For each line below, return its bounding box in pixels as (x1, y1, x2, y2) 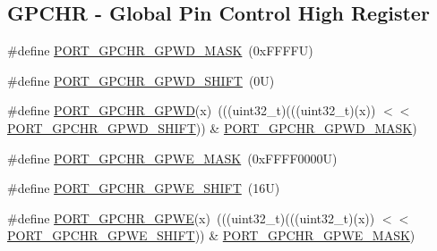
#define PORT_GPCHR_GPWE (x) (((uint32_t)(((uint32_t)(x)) (7, 208, 375, 227)
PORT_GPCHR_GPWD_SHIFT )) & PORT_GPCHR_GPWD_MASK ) (7, 118, 417, 137)
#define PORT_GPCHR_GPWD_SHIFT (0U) (7, 71, 275, 89)
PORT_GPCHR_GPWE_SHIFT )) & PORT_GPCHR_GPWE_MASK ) (7, 226, 416, 245)
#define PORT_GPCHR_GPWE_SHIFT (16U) (7, 179, 280, 197)
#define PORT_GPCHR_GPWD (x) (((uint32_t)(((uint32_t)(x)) (7, 101, 376, 120)
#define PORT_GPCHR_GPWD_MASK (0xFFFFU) (7, 41, 313, 60)
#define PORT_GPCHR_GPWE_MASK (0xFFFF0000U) (7, 148, 338, 167)
